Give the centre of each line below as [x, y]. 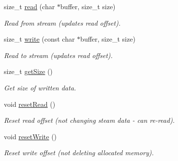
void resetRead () [30, 104]
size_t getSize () [28, 71]
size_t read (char [30, 6]
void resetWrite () [30, 136]
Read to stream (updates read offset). [58, 55]
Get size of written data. [40, 87]
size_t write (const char [39, 39]
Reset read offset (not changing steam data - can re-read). [89, 120]
